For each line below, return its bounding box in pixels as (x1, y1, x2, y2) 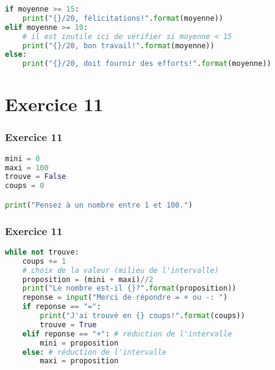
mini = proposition (40, 338, 119, 347)
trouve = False (5, 172, 66, 181)
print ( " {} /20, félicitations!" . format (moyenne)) (22, 13, 224, 23)
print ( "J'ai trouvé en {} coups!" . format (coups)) (40, 311, 245, 321)
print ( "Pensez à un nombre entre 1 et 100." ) (5, 200, 193, 209)
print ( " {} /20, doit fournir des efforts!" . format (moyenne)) (22, 59, 271, 68)
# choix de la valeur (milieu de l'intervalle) (22, 266, 219, 275)
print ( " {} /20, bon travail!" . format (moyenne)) (22, 41, 215, 50)
